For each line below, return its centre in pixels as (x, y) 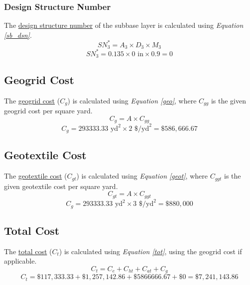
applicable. (20, 261)
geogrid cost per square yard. (48, 110)
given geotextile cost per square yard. (61, 186)
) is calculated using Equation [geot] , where (142, 176)
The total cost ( (28, 251)
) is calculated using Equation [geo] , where (132, 100)
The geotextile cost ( (36, 176)
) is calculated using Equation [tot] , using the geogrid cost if (150, 251)
